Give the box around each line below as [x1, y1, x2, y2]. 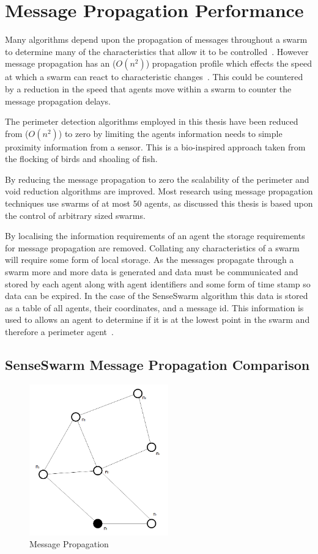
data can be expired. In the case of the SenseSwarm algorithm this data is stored [5, 289, 308, 302]
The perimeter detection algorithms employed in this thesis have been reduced [5, 115, 298, 128]
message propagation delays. [5, 94, 111, 107]
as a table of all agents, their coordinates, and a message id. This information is [5, 301, 304, 314]
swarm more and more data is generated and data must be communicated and [5, 265, 298, 278]
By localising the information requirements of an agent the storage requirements [5, 229, 305, 242]
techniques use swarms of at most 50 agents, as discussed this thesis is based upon [5, 197, 313, 210]
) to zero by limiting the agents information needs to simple [58, 127, 283, 139]
